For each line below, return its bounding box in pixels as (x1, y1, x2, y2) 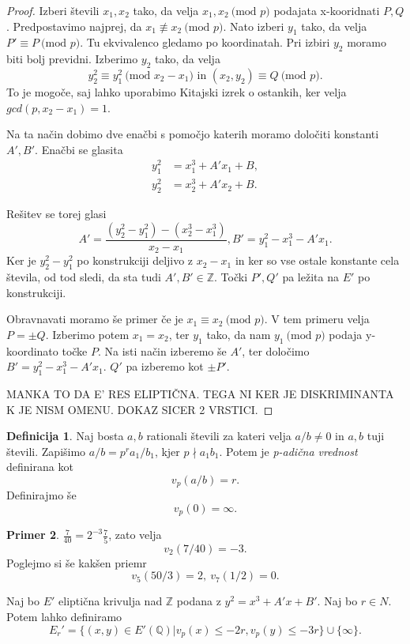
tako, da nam (206, 326, 271, 342)
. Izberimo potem (45, 326, 130, 342)
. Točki (214, 269, 248, 285)
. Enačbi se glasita (35, 141, 123, 157)
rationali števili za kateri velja (146, 427, 292, 444)
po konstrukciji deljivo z (77, 252, 194, 269)
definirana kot (6, 458, 73, 475)
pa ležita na (282, 269, 339, 285)
